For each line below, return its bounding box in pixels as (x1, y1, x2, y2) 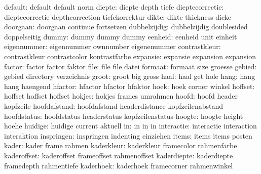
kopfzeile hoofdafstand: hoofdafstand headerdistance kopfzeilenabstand (4, 100, 223, 111)
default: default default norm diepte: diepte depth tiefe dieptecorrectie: (4, 2, 224, 12)
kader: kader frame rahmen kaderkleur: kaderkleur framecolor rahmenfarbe (4, 140, 237, 151)
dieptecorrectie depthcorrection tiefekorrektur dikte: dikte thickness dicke (4, 11, 232, 22)
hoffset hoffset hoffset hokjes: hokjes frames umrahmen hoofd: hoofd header (4, 91, 238, 101)
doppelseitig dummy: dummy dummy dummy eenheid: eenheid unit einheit (4, 31, 237, 41)
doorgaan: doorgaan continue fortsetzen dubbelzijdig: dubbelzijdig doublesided (4, 21, 248, 32)
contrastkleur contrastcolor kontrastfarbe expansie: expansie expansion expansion (4, 51, 256, 61)
